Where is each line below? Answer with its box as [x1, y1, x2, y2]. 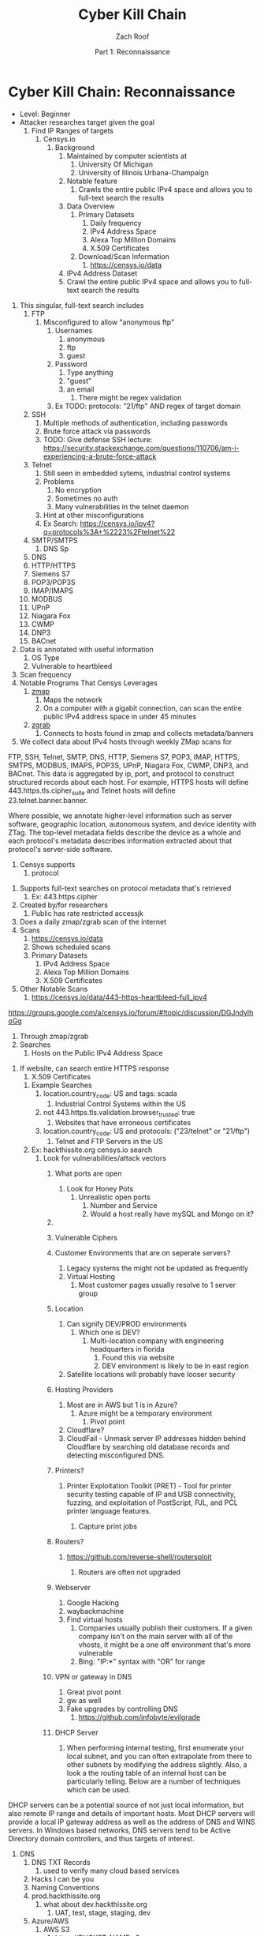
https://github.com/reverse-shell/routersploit [66, 1551, 212, 1561]
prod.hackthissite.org [31, 1891, 101, 1900]
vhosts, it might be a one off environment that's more [78, 1640, 251, 1649]
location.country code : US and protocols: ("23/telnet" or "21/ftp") [43, 1127, 251, 1138]
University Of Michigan [78, 159, 154, 169]
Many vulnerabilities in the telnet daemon [54, 501, 189, 511]
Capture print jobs [78, 1521, 138, 1531]
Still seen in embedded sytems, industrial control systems [43, 468, 231, 478]
